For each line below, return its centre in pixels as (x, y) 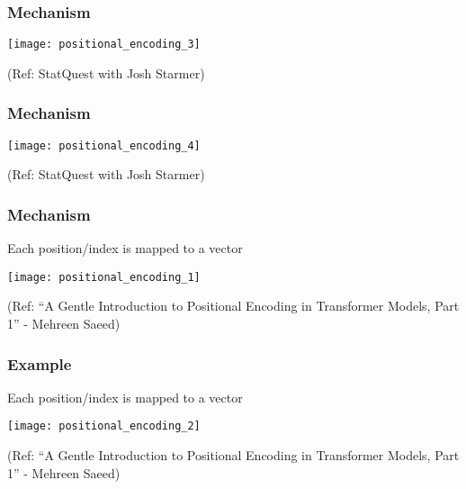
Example (40, 363)
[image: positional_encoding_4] (104, 145)
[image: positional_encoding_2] (104, 426)
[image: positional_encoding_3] (104, 45)
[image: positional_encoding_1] (104, 277)
